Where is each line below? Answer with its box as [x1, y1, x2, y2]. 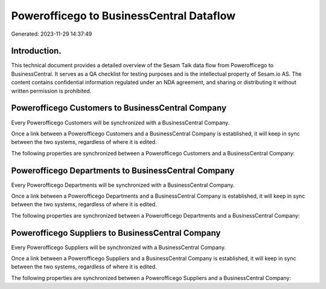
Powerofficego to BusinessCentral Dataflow [11, 9, 235, 22]
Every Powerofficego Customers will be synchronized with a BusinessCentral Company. [11, 119, 230, 126]
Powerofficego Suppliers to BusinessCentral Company [11, 227, 221, 238]
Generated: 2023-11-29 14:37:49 [11, 30, 92, 37]
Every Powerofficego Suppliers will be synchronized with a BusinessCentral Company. [11, 244, 226, 251]
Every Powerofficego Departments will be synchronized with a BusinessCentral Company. [11, 181, 235, 189]
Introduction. [11, 46, 62, 56]
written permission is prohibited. [11, 87, 92, 94]
